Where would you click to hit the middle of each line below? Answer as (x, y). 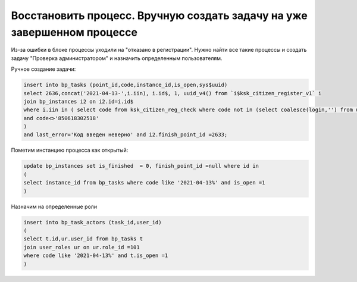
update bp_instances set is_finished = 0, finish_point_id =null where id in (141, 166)
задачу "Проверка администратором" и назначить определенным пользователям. (117, 58)
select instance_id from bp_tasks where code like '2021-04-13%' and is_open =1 (144, 183)
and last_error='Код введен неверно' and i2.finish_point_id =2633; (126, 135)
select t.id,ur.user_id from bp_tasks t (83, 239)
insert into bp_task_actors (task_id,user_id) (93, 222)
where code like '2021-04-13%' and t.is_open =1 (96, 256)
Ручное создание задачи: (43, 69)
